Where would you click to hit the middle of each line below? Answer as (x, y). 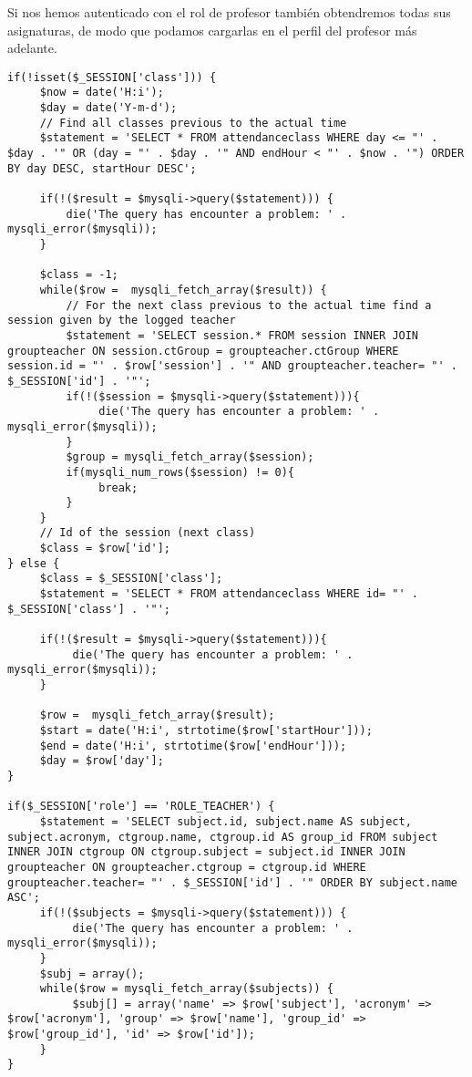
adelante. (32, 48)
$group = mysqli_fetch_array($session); (190, 457)
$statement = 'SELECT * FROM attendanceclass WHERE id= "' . (229, 594)
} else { (34, 563)
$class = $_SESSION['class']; (131, 579)
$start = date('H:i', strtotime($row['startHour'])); (206, 730)
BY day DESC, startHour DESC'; (102, 168)
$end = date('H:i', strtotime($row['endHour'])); (193, 746)
